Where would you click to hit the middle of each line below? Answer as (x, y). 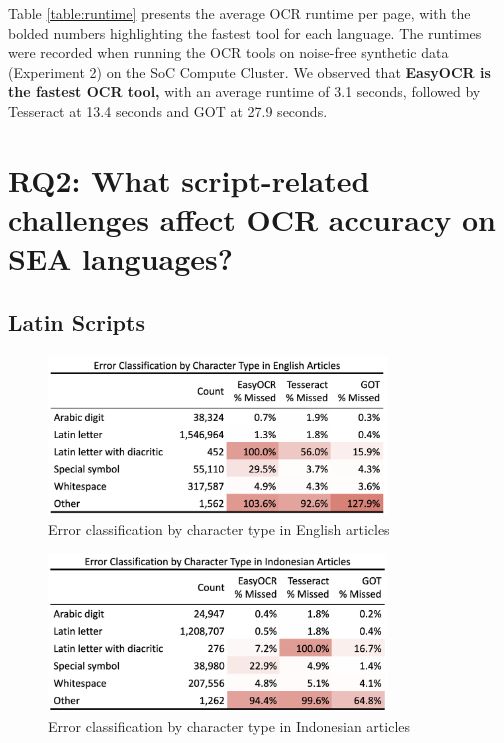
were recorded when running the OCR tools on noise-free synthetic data (228, 52)
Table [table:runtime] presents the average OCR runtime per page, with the (239, 13)
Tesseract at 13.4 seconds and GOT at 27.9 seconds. (168, 110)
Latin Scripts (76, 321)
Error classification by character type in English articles (219, 529)
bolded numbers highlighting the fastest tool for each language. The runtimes (245, 32)
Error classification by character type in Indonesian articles (229, 725)
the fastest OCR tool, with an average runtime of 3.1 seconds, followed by (244, 91)
